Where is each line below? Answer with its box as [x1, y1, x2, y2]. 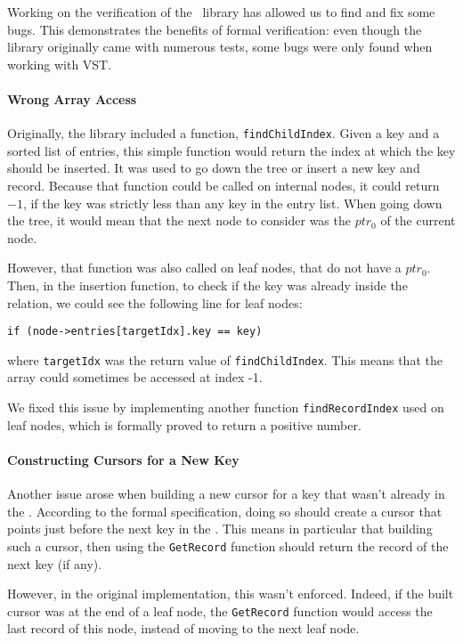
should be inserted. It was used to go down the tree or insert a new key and [7, 159, 420, 177]
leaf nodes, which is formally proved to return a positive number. [7, 415, 361, 434]
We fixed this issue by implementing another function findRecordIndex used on [7, 398, 444, 417]
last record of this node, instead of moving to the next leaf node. [7, 619, 360, 638]
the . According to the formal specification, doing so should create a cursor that [7, 501, 443, 520]
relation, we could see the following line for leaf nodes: [7, 293, 303, 312]
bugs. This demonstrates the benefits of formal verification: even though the [7, 20, 422, 38]
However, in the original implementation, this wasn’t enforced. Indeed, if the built [7, 584, 454, 603]
